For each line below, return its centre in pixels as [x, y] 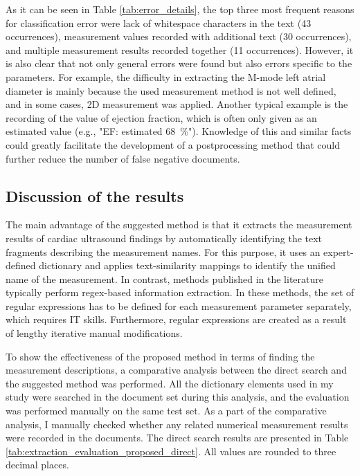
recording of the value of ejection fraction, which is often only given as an [161, 117]
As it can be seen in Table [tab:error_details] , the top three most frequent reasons [180, 9]
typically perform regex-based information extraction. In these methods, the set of [180, 292]
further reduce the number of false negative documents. [123, 158]
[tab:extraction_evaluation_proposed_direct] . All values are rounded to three [171, 451]
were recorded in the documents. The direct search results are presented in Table [177, 438]
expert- [339, 251]
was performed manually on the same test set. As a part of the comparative [166, 411]
